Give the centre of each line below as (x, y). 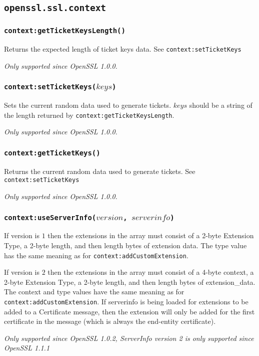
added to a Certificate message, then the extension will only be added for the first (129, 311)
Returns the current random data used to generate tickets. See (100, 171)
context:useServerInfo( (50, 217)
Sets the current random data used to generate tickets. (88, 105)
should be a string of (221, 105)
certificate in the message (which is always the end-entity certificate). (110, 321)
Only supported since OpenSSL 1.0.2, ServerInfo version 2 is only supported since (129, 338)
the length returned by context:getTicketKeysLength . (89, 115)
